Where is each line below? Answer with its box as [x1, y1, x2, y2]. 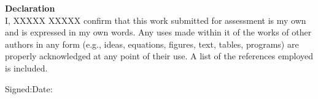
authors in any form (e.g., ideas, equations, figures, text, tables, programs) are [5, 37, 299, 50]
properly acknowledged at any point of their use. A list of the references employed [5, 50, 314, 62]
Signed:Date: [5, 82, 53, 95]
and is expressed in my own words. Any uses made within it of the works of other [5, 26, 312, 38]
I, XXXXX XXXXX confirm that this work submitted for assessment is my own [5, 13, 306, 26]
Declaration [5, 2, 55, 14]
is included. [5, 61, 48, 74]
